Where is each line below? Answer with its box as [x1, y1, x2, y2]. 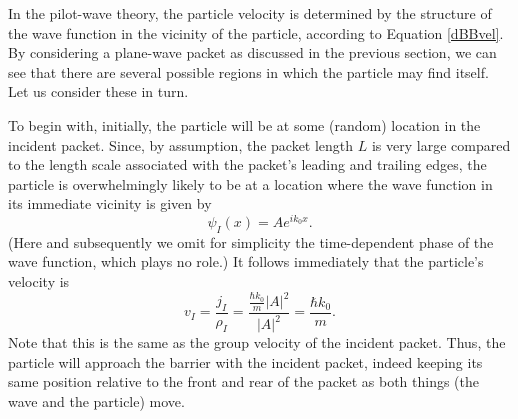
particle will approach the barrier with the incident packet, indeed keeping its [8, 351, 483, 372]
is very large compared [371, 134, 511, 155]
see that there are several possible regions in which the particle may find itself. [8, 61, 489, 82]
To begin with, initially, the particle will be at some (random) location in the [8, 114, 481, 135]
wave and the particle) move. [8, 391, 185, 412]
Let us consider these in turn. [8, 81, 189, 102]
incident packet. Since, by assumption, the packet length [8, 134, 354, 155]
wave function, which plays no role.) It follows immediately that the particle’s [8, 251, 484, 272]
